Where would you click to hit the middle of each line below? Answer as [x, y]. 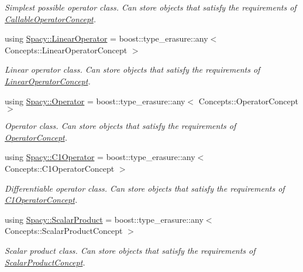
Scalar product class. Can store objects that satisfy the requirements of [130, 250]
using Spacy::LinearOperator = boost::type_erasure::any [106, 38]
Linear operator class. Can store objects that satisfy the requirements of [132, 69]
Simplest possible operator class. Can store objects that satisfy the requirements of [151, 7]
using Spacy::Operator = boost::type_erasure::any [95, 101]
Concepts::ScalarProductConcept [64, 231]
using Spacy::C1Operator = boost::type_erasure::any [100, 157]
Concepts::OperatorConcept [248, 101]
